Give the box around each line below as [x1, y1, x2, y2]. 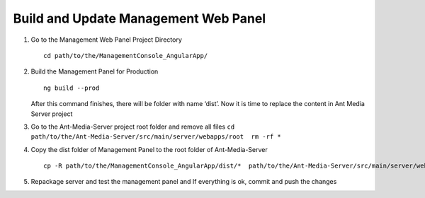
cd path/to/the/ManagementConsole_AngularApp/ [43, 52, 208, 59]
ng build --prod [43, 83, 100, 92]
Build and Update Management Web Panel [13, 11, 266, 26]
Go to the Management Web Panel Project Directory [30, 35, 182, 44]
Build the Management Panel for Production [30, 67, 159, 76]
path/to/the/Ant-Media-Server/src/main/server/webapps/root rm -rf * [30, 133, 281, 141]
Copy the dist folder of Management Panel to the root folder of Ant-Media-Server [30, 145, 268, 153]
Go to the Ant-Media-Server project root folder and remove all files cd [30, 122, 235, 131]
